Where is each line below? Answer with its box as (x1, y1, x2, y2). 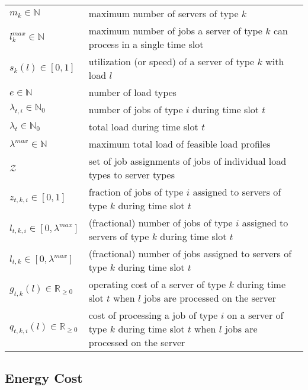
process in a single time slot (88, 37, 204, 51)
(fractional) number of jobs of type (88, 216, 233, 229)
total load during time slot (88, 120, 198, 133)
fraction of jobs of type (88, 185, 184, 199)
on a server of (227, 308, 284, 322)
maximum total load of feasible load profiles (88, 137, 271, 151)
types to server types (88, 168, 175, 181)
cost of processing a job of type (88, 308, 218, 322)
